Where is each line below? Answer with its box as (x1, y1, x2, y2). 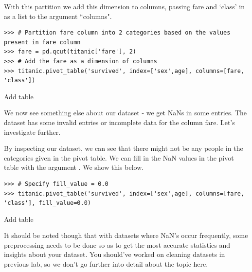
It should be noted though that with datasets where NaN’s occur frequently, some (4, 230, 248, 240)
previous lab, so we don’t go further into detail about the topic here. (4, 259, 208, 269)
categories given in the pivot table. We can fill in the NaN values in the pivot (4, 152, 234, 163)
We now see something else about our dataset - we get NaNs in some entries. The (4, 108, 247, 118)
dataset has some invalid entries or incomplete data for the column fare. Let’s (4, 117, 235, 127)
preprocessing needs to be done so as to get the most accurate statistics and (4, 239, 231, 250)
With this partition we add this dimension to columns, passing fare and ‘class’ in (4, 1, 245, 11)
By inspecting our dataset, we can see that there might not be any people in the (4, 143, 243, 153)
